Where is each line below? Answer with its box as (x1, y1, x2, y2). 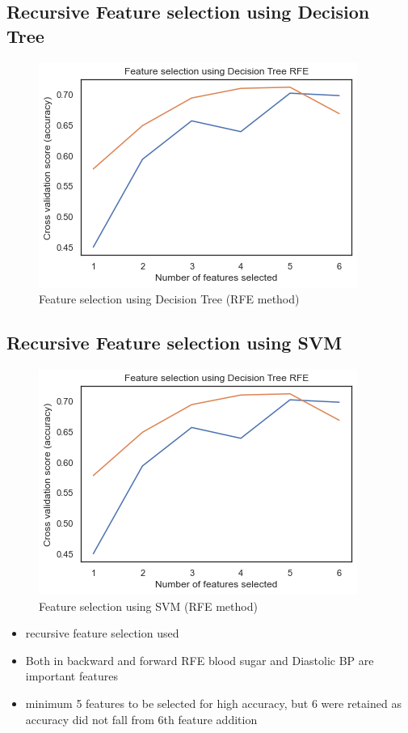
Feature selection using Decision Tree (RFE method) (39, 290, 300, 307)
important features (25, 667, 118, 684)
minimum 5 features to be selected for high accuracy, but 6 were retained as (25, 694, 402, 711)
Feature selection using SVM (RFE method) (39, 597, 258, 614)
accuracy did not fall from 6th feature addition (25, 710, 258, 727)
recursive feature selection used (25, 625, 179, 642)
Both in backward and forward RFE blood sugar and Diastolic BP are (25, 651, 374, 668)
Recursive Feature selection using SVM (6, 330, 343, 355)
